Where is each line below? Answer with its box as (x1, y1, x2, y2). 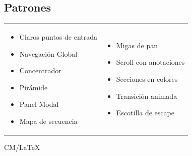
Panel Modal (19, 99, 59, 109)
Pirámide (19, 82, 48, 92)
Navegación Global (19, 48, 78, 59)
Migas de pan (116, 40, 158, 50)
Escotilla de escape (116, 107, 174, 118)
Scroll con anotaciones (116, 57, 185, 67)
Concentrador (19, 65, 61, 76)
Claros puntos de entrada (19, 31, 98, 42)
